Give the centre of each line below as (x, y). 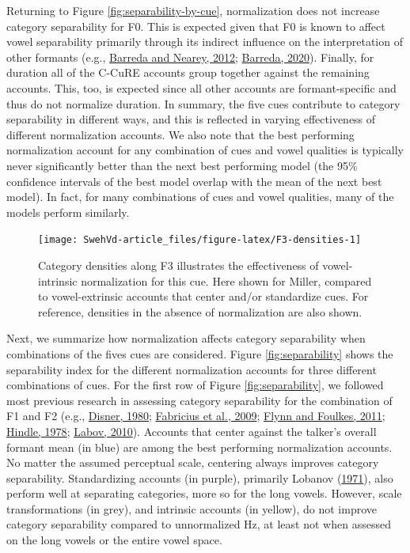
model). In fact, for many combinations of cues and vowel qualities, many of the (200, 197)
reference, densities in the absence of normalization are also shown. (200, 311)
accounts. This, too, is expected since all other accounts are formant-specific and (201, 87)
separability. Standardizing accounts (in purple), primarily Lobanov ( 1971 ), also (200, 477)
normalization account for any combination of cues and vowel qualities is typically (205, 150)
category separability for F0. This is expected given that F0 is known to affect (196, 26)
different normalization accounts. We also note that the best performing (180, 134)
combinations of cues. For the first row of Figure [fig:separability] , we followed (195, 385)
